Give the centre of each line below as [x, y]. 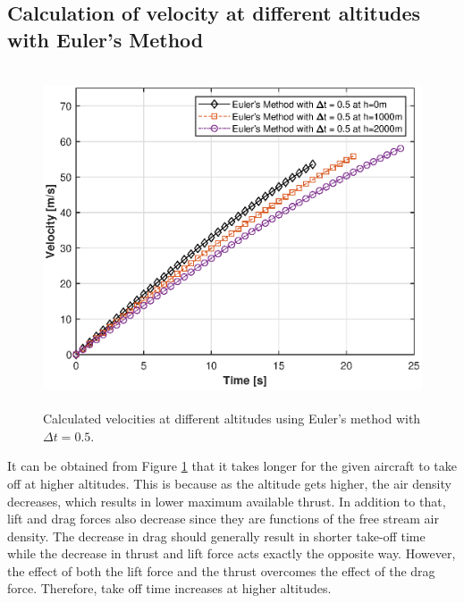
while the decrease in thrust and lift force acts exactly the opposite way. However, [232, 553]
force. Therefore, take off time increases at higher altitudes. [169, 588]
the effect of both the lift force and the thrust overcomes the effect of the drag [221, 570]
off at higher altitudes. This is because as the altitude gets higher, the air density [229, 483]
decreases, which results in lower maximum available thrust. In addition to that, [227, 501]
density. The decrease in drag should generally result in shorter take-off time [216, 536]
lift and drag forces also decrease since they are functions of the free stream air [223, 519]
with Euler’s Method [105, 39]
